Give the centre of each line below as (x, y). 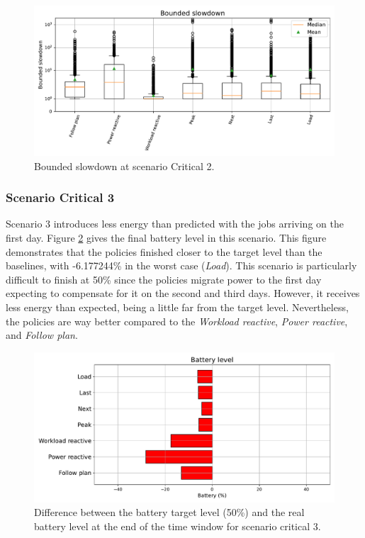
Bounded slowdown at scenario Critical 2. (124, 166)
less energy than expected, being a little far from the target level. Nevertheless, (177, 307)
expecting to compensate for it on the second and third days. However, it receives (183, 293)
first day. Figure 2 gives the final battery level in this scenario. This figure (166, 237)
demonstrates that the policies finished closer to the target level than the (164, 251)
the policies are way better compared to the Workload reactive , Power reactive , (177, 321)
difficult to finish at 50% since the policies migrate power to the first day (164, 279)
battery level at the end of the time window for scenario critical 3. (178, 526)
